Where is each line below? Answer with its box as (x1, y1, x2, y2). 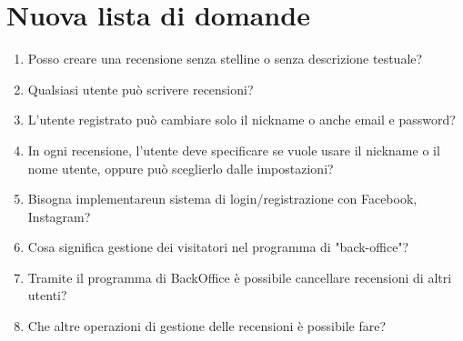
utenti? (27, 286, 67, 305)
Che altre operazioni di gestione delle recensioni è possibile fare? (27, 316, 387, 336)
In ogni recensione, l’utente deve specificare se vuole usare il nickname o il (27, 140, 440, 159)
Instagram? (27, 206, 91, 226)
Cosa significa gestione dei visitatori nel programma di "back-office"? (27, 237, 409, 256)
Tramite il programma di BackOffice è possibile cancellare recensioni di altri (27, 267, 452, 286)
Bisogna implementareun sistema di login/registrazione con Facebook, (27, 189, 418, 208)
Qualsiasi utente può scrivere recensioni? (27, 79, 254, 98)
